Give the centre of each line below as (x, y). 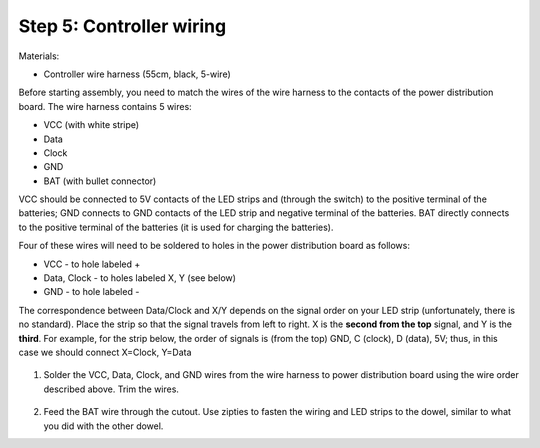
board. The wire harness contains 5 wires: (105, 106)
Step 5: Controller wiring (122, 26)
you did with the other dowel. (103, 426)
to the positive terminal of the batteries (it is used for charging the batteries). (176, 227)
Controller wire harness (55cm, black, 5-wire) (137, 74)
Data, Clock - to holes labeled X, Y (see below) (140, 278)
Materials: (39, 56)
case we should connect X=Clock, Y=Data (105, 352)
